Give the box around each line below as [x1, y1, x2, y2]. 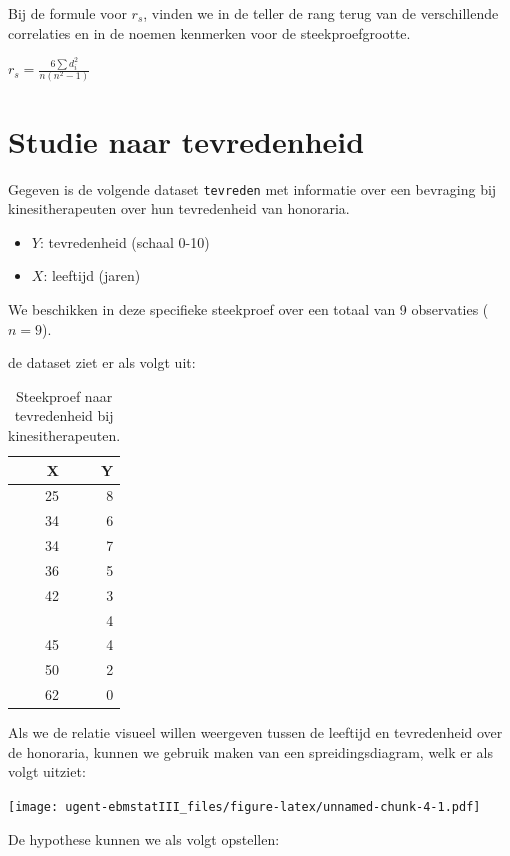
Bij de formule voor [8, 3, 127, 23]
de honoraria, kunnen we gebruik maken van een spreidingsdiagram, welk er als [8, 741, 494, 762]
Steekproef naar [15, 385, 113, 406]
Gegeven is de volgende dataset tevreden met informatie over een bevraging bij [8, 178, 497, 199]
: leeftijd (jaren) [43, 265, 141, 286]
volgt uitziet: [8, 761, 86, 782]
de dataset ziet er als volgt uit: [8, 352, 196, 373]
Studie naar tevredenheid [8, 120, 365, 161]
